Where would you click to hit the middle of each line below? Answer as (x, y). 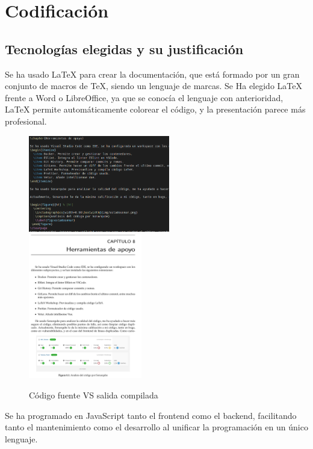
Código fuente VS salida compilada (94, 395)
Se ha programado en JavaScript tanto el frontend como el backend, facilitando (151, 415)
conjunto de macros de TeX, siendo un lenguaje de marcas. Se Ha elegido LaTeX (153, 86)
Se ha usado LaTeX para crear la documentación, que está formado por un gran (152, 74)
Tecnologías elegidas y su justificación (124, 48)
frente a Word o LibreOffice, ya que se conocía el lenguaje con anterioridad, (144, 97)
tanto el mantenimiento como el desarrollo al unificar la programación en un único (156, 427)
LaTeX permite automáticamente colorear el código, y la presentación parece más (155, 109)
